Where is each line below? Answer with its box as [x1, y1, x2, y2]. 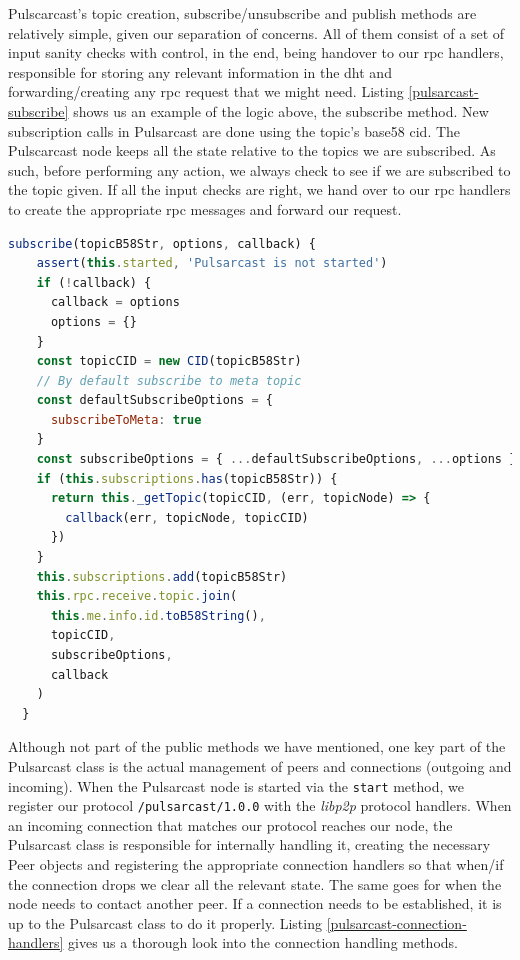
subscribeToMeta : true [50, 412, 202, 427]
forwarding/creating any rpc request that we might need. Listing [8, 81, 404, 102]
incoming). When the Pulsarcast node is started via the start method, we [8, 775, 464, 796]
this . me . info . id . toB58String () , [50, 608, 266, 623]
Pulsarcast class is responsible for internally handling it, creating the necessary [8, 834, 491, 855]
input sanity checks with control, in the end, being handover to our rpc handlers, [8, 42, 504, 63]
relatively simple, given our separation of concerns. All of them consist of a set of [8, 22, 505, 43]
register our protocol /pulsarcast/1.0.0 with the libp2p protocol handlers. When [8, 795, 512, 816]
